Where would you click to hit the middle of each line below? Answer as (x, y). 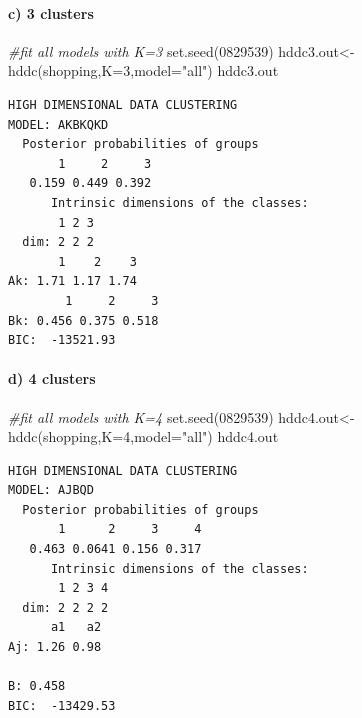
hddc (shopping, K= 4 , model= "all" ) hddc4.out (143, 436)
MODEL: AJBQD (51, 490)
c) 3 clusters (51, 12)
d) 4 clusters (52, 378)
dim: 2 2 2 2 (65, 607)
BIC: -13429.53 (62, 705)
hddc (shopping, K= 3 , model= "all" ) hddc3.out (143, 70)
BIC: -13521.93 (62, 340)
